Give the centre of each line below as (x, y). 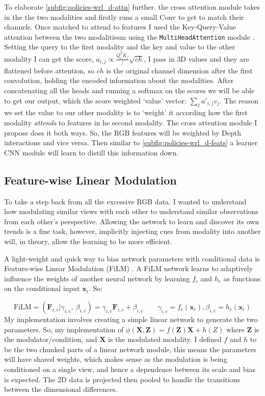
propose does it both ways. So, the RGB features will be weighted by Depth (123, 132)
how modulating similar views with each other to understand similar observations (131, 211)
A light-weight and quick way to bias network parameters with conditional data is (132, 258)
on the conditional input (42, 288)
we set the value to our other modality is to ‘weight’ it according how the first (126, 112)
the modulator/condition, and (51, 339)
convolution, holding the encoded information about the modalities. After (119, 80)
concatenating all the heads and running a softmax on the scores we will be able (129, 90)
